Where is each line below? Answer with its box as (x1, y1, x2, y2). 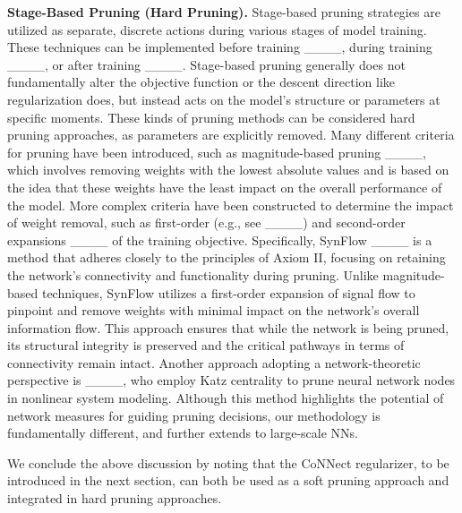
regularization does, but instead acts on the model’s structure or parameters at (7, 90, 441, 108)
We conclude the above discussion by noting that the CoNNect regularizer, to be (7, 453, 449, 472)
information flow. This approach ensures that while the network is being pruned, (7, 318, 449, 337)
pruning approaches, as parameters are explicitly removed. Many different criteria (7, 125, 455, 144)
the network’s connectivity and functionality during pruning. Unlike (7, 265, 379, 284)
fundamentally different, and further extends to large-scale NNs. (7, 423, 359, 442)
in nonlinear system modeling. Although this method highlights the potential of (7, 389, 444, 407)
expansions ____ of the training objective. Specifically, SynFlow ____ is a (7, 230, 432, 249)
